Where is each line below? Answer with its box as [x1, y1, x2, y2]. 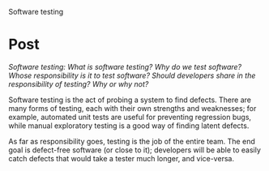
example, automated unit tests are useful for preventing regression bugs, [8, 112, 252, 122]
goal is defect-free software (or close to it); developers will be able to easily [8, 145, 262, 155]
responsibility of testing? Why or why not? [8, 79, 149, 88]
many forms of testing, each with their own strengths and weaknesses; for [8, 103, 257, 113]
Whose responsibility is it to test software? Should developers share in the [8, 71, 256, 80]
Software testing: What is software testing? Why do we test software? [8, 62, 242, 71]
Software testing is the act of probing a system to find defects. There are [8, 95, 251, 105]
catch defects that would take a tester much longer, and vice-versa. [8, 153, 235, 163]
